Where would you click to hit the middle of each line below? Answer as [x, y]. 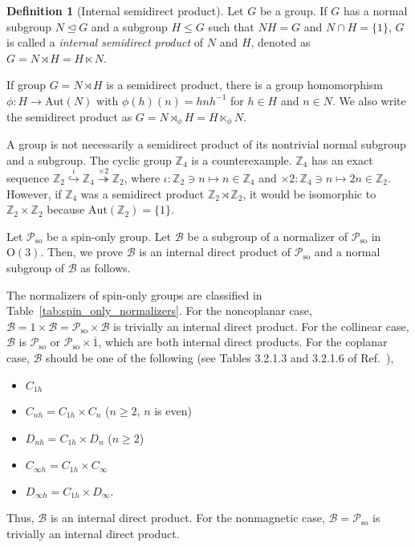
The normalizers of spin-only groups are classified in [134, 294]
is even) [173, 410]
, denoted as [281, 42]
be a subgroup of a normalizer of [268, 236]
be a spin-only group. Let [109, 236]
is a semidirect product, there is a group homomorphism [244, 85]
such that [231, 26]
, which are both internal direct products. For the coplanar [243, 342]
